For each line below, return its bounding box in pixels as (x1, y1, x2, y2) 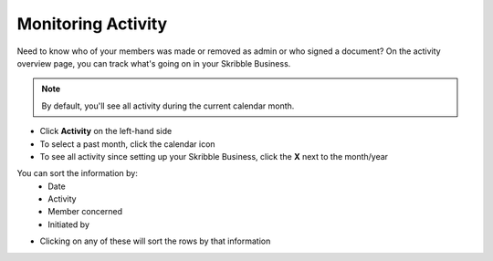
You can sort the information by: (16, 168, 139, 179)
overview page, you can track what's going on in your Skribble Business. (16, 57, 291, 68)
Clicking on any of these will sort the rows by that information (39, 235, 271, 246)
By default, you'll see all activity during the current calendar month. (41, 100, 295, 111)
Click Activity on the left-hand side (39, 126, 173, 137)
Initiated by (47, 219, 90, 230)
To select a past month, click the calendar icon (39, 138, 215, 150)
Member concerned (47, 206, 123, 217)
